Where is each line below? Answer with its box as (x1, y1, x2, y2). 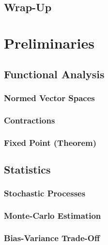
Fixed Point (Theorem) (4, 136, 97, 148)
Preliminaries (4, 33, 94, 52)
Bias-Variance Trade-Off (4, 231, 100, 244)
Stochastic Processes (4, 187, 86, 199)
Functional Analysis (4, 66, 105, 81)
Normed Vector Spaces (4, 91, 95, 104)
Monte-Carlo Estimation (4, 210, 101, 222)
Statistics (4, 161, 51, 176)
